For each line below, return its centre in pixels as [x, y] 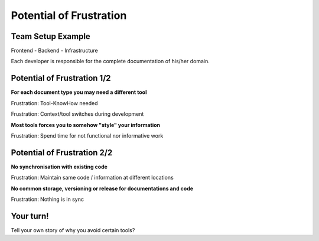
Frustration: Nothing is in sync [47, 199]
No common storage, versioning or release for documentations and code [102, 188]
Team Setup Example [51, 36]
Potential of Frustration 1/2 [61, 78]
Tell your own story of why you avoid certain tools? [73, 230]
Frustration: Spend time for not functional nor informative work [87, 135]
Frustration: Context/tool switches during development [77, 114]
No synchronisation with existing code [59, 167]
